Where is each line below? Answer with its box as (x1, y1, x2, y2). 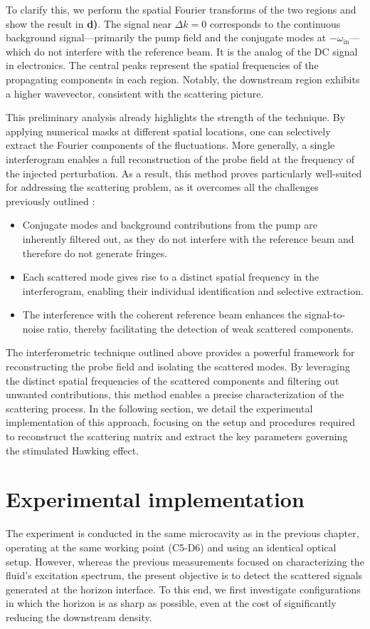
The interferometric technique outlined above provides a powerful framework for (6, 345, 355, 360)
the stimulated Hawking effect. (6, 442, 139, 457)
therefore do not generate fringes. (22, 245, 168, 260)
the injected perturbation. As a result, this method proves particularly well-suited (6, 165, 362, 180)
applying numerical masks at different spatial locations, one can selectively (6, 123, 331, 138)
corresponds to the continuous (209, 16, 341, 31)
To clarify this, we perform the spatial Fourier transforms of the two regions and (6, 2, 356, 16)
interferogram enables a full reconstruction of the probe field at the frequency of (6, 151, 355, 166)
